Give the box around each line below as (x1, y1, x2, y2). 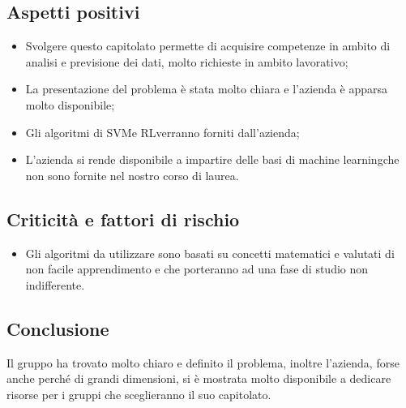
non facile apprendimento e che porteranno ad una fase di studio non (25, 260, 369, 277)
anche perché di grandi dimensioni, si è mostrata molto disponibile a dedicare (6, 370, 391, 387)
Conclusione (6, 316, 109, 341)
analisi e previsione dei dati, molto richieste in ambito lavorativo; (25, 53, 348, 70)
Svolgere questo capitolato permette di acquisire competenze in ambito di (25, 37, 391, 54)
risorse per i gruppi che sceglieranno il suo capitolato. (6, 385, 271, 402)
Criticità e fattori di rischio (6, 206, 240, 231)
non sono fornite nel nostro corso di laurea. (25, 166, 239, 183)
